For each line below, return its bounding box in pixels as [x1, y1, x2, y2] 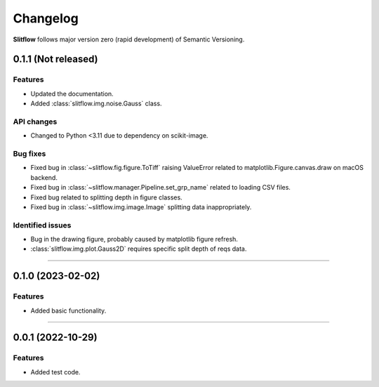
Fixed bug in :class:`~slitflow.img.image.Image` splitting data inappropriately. [30, 202, 252, 211]
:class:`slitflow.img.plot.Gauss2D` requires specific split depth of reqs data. [30, 244, 247, 253]
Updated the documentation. [30, 89, 114, 98]
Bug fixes [13, 149, 46, 158]
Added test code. [30, 367, 81, 376]
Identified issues [13, 220, 72, 230]
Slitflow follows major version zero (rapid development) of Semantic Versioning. [13, 35, 245, 44]
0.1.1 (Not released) [13, 53, 98, 65]
